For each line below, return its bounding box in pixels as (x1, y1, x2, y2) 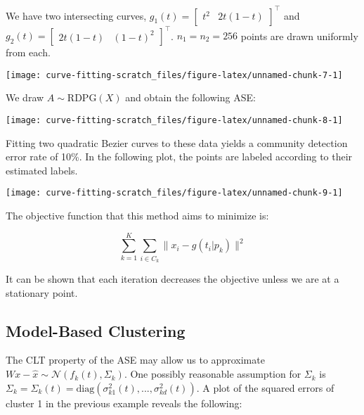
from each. (6, 45, 51, 59)
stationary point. (6, 285, 78, 300)
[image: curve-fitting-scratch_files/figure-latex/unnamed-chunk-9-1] (6, 188, 343, 198)
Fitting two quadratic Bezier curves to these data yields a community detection (6, 135, 348, 150)
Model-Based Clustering (6, 319, 186, 341)
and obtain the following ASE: (125, 90, 256, 105)
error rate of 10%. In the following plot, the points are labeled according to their (6, 149, 353, 164)
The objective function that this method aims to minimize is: (6, 207, 269, 222)
